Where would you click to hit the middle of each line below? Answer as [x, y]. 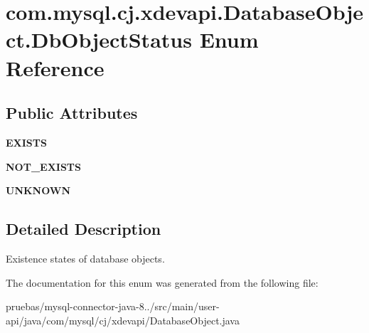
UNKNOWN [38, 190]
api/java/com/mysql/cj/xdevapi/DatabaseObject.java [123, 320]
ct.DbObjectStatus [99, 39]
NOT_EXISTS [44, 166]
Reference [55, 67]
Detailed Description [84, 229]
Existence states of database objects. [85, 258]
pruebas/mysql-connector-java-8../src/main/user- [113, 306]
